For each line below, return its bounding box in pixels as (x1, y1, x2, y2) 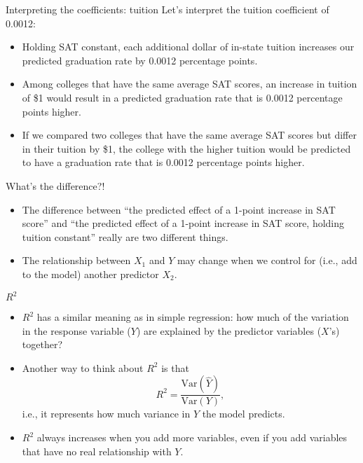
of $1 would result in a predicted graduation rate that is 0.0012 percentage (22, 90, 343, 104)
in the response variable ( (22, 323, 131, 338)
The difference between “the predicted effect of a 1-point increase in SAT (22, 202, 336, 216)
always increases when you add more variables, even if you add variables (36, 430, 348, 444)
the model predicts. (202, 406, 285, 421)
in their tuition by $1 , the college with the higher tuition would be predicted (22, 141, 351, 156)
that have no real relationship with (22, 443, 172, 458)
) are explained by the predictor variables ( (136, 323, 322, 338)
